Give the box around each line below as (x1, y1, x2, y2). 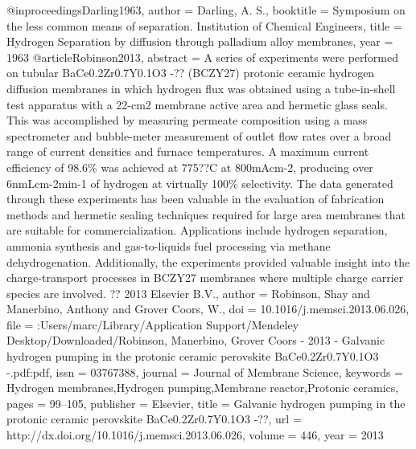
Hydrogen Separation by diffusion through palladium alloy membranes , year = (6, 33, 393, 50)
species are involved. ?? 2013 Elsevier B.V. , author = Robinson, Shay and (6, 284, 370, 301)
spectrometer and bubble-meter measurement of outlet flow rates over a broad (6, 127, 392, 144)
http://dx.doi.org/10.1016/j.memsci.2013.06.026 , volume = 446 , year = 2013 (6, 427, 384, 443)
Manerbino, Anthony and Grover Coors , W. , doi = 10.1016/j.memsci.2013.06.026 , (6, 300, 410, 317)
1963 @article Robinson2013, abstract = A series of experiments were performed (6, 48, 398, 65)
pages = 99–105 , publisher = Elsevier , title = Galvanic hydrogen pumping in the (6, 394, 406, 411)
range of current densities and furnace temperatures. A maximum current (6, 143, 369, 160)
